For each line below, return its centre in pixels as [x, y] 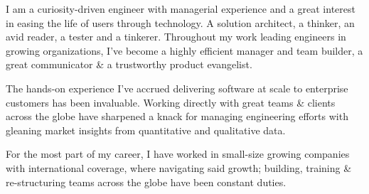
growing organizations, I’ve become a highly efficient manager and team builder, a [184, 50]
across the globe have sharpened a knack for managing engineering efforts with [177, 116]
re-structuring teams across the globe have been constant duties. [146, 182]
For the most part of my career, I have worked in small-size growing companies [178, 154]
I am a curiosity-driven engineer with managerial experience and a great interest [181, 9]
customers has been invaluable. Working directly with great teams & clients [171, 102]
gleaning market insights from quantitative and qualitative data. [146, 130]
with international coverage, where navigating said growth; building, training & [179, 167]
